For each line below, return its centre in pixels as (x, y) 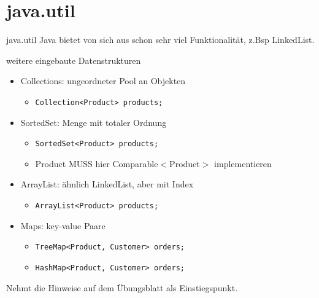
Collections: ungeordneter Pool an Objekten (103, 81)
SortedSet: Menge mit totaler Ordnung (94, 122)
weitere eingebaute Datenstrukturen (74, 60)
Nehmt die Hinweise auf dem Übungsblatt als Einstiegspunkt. (122, 287)
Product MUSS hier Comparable (97, 163)
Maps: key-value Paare (63, 225)
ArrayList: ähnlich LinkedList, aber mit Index (107, 184)
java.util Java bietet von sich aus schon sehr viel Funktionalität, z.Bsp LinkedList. (160, 40)
